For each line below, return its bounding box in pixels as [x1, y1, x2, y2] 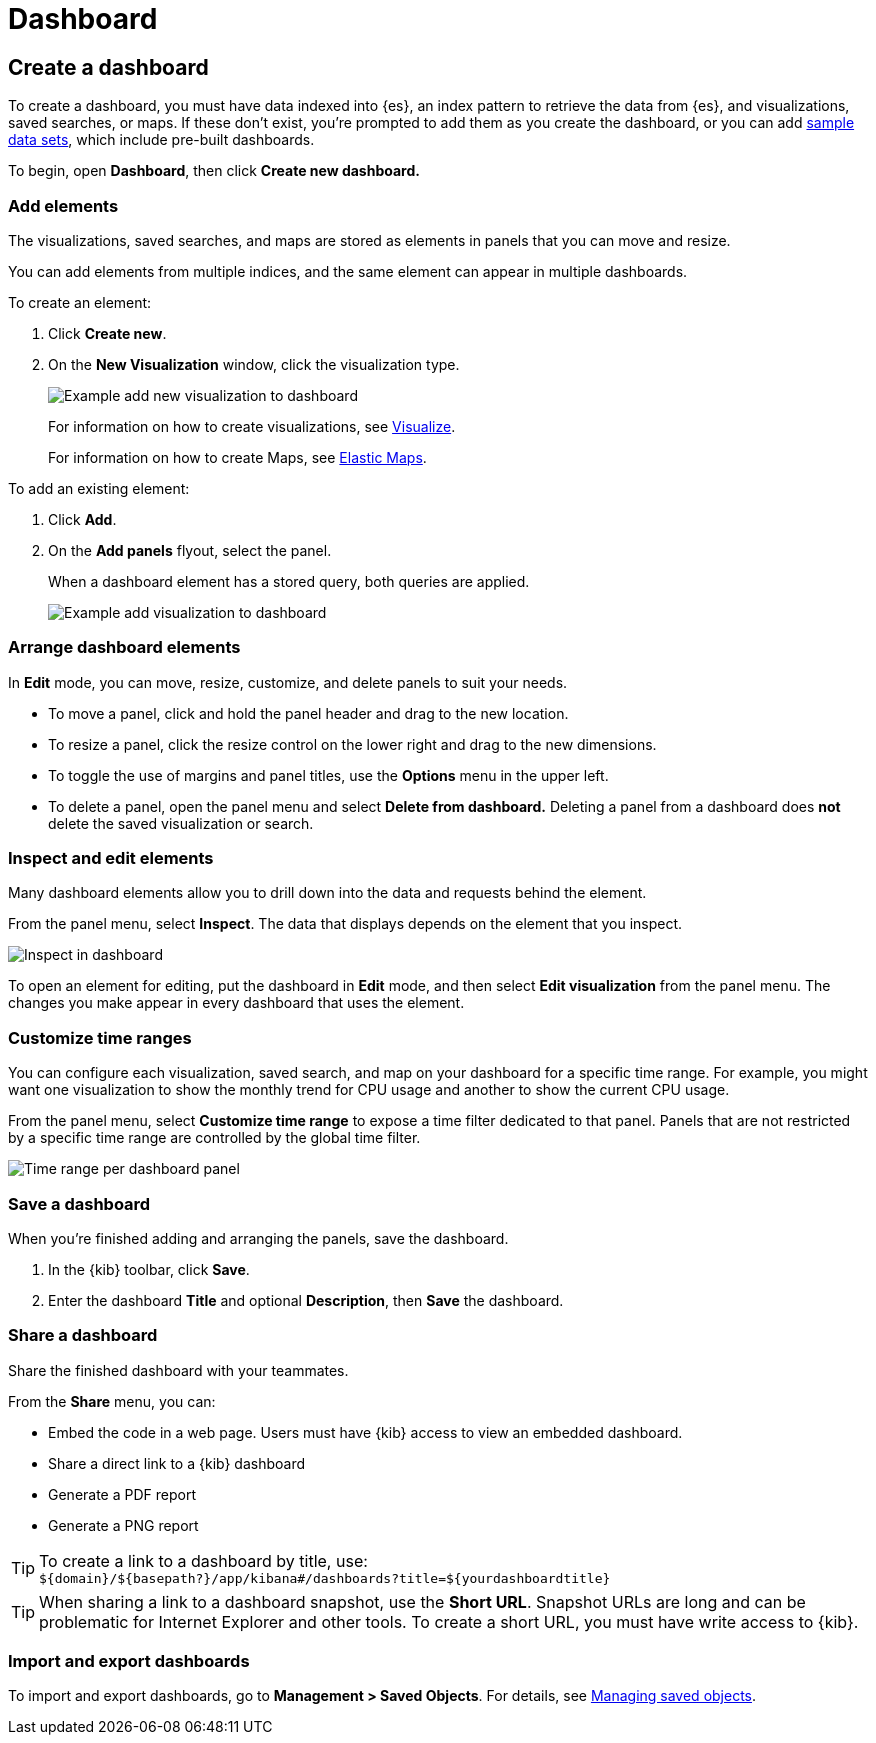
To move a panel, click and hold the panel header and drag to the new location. [48, 704, 569, 722]
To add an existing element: [8, 479, 190, 497]
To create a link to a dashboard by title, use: [39, 1550, 368, 1571]
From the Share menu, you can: [8, 1392, 216, 1410]
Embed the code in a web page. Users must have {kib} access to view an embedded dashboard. [48, 1423, 683, 1441]
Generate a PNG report [48, 1516, 199, 1534]
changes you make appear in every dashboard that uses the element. [8, 994, 465, 1012]
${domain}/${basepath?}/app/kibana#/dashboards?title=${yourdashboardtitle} [39, 1570, 611, 1586]
